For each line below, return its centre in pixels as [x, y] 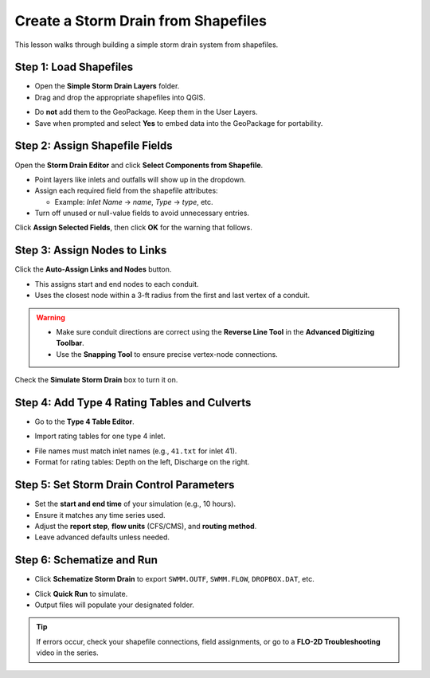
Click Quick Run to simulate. [81, 594]
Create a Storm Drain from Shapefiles [141, 21]
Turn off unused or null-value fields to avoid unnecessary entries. [142, 213]
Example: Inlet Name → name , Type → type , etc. [134, 202]
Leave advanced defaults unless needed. [102, 537]
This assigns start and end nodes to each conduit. [117, 284]
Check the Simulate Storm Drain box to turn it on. [96, 380]
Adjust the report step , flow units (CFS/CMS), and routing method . [146, 526]
